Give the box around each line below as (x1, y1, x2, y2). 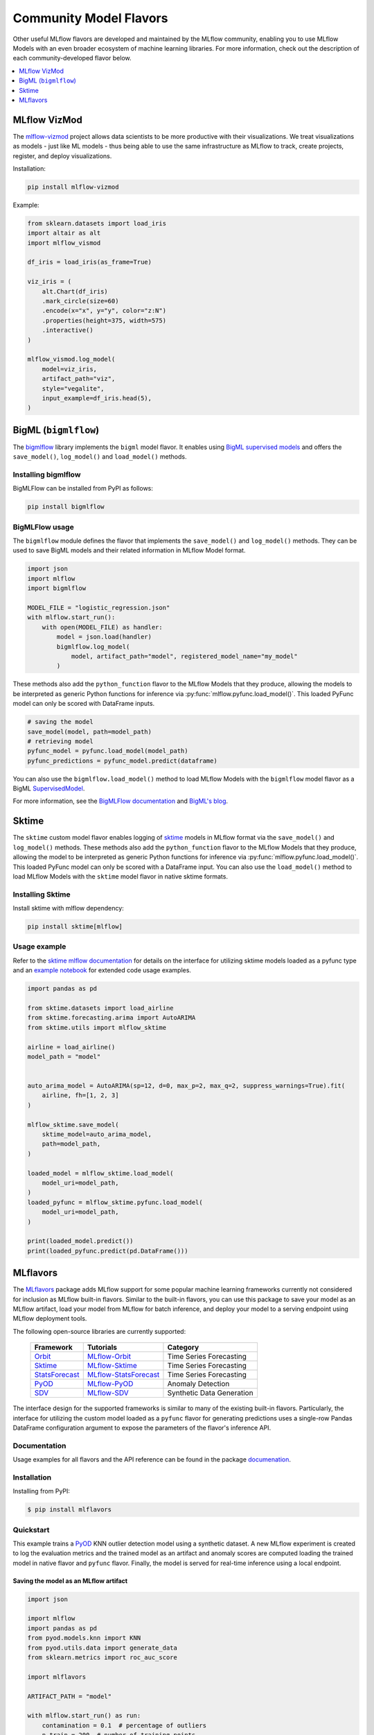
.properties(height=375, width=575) (42, 316, 166, 324)
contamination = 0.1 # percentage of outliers (42, 1721, 207, 1729)
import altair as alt (27, 229, 101, 237)
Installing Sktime (12, 889, 71, 899)
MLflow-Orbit (87, 1352, 132, 1362)
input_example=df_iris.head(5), (42, 394, 152, 402)
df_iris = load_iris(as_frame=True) (27, 258, 152, 266)
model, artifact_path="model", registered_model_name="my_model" (71, 652, 298, 660)
